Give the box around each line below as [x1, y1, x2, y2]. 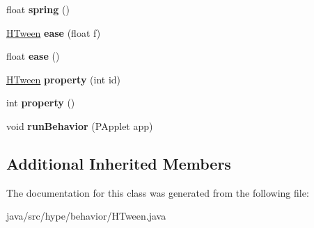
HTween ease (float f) [6, 25, 101, 40]
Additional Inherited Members [6, 152, 231, 174]
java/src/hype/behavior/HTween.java [6, 209, 166, 223]
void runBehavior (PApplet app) [6, 118, 153, 133]
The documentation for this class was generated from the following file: [6, 185, 309, 199]
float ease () [6, 49, 60, 63]
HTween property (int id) [6, 72, 121, 86]
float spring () [6, 2, 70, 16]
